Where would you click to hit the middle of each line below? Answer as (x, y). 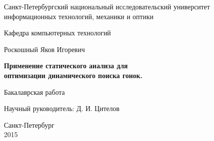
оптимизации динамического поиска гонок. (73, 75)
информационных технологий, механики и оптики (79, 16)
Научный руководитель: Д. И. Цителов (62, 108)
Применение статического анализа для (66, 66)
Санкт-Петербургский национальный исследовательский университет (107, 6)
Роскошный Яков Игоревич (45, 49)
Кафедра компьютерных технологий (58, 33)
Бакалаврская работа (34, 92)
